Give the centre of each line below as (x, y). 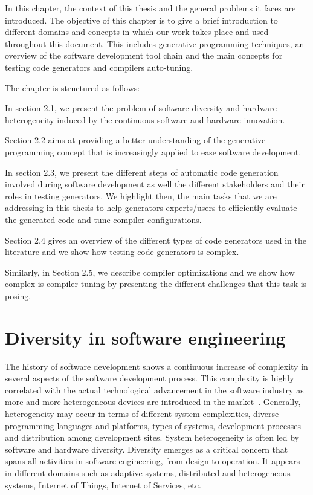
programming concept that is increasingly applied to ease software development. (153, 151)
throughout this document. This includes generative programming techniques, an (155, 43)
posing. (18, 295)
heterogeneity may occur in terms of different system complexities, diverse (142, 413)
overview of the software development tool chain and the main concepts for (144, 55)
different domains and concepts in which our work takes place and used (137, 32)
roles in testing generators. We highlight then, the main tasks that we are (141, 196)
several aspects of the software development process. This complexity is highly (150, 378)
